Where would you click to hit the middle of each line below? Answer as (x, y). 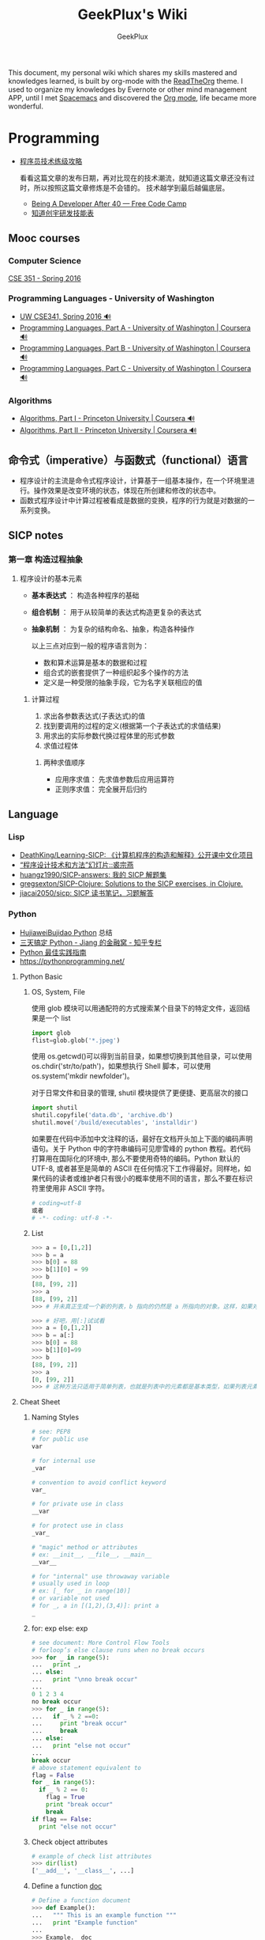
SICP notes (36, 536)
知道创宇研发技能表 (63, 213)
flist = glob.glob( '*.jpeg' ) (76, 1040)
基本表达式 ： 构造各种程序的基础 (85, 595)
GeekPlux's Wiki (132, 15)
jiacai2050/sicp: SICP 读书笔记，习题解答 (86, 893)
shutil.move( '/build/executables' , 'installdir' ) (115, 1123)
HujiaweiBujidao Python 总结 (66, 932)
